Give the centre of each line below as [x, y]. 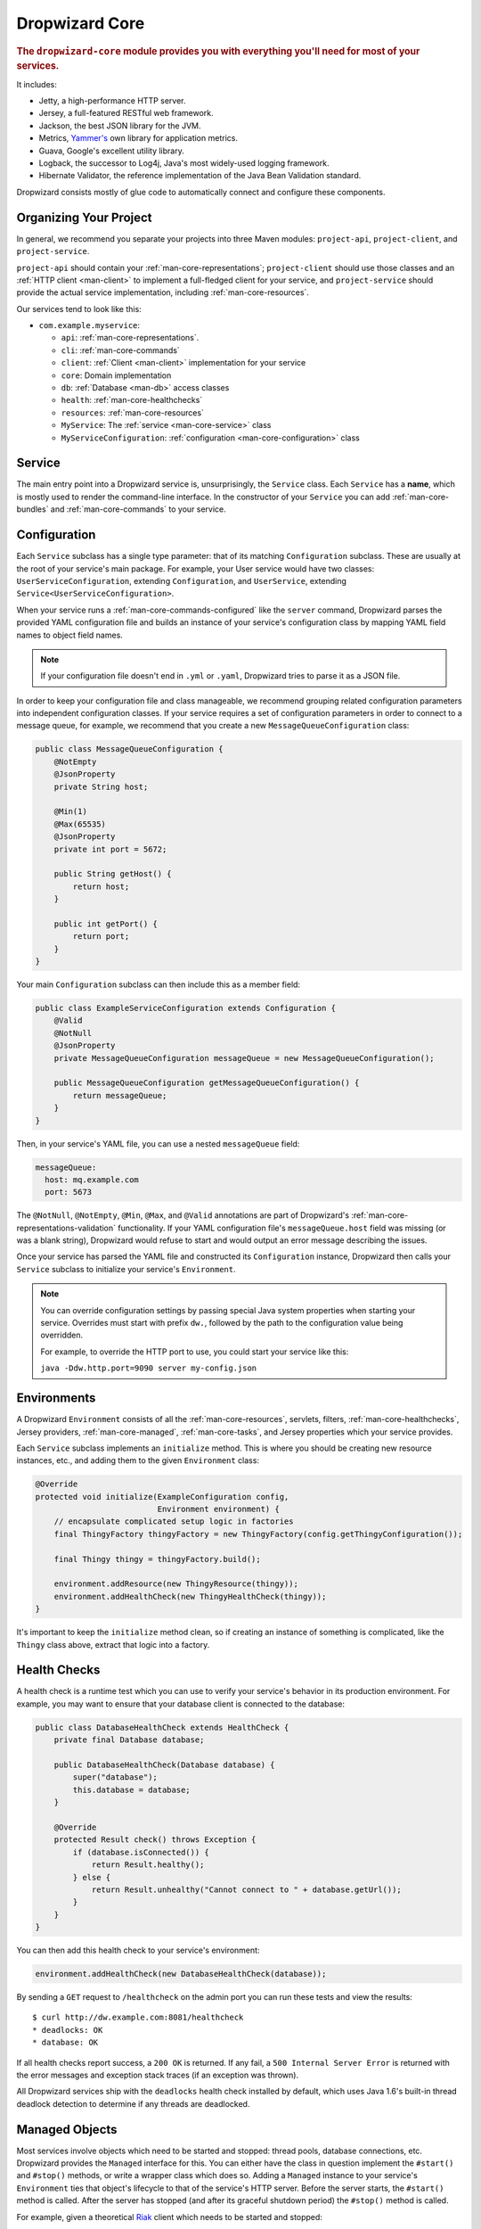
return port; [101, 937]
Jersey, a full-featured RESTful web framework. [126, 113]
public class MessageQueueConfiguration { [129, 749]
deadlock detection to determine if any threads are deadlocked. [133, 2103]
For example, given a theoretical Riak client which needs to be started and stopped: [169, 2217]
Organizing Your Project [84, 217]
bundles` [33, 509]
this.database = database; [131, 1789]
